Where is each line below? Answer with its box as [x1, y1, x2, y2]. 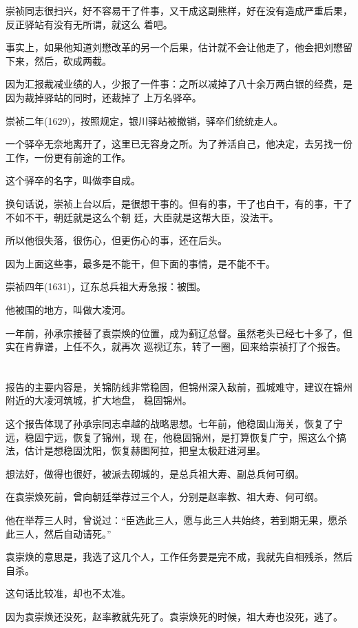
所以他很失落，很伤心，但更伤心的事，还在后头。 [6, 233, 227, 247]
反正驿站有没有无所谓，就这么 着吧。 [6, 17, 173, 31]
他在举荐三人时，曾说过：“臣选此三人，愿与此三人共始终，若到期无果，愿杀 [6, 513, 348, 527]
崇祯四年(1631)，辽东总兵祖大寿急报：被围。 [6, 279, 206, 294]
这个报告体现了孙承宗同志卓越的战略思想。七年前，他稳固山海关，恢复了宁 [6, 416, 343, 431]
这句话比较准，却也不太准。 [6, 586, 131, 600]
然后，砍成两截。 [34, 53, 112, 68]
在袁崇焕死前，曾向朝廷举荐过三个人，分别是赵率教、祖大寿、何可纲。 [6, 489, 324, 504]
